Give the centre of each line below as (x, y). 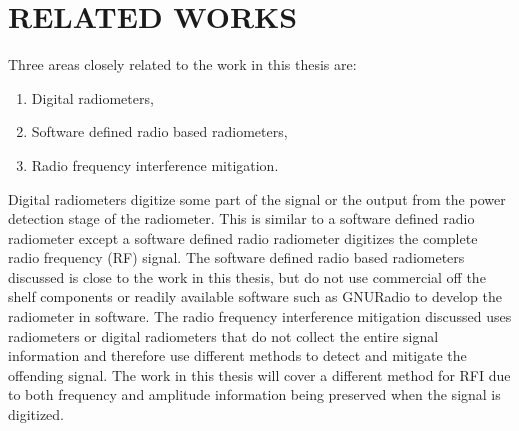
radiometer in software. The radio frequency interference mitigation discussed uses (260, 316)
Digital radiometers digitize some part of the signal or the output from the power (257, 198)
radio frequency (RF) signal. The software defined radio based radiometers (236, 257)
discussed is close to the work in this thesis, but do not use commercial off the (247, 276)
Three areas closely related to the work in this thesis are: (182, 64)
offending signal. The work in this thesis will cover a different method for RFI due (259, 374)
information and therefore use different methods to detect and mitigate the (237, 355)
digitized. (36, 414)
